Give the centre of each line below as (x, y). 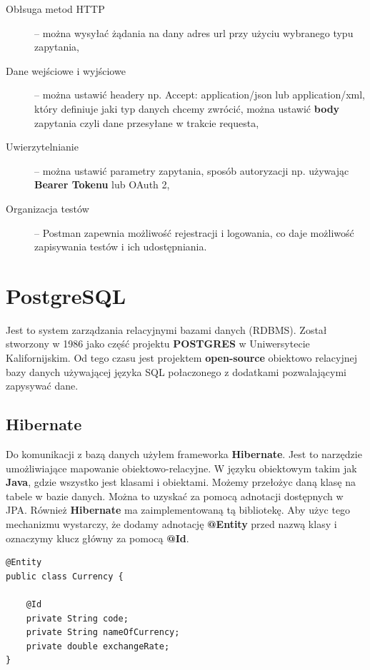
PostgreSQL (66, 295)
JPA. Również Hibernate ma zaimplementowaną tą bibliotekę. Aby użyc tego (178, 510)
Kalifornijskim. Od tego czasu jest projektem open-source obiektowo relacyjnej (181, 358)
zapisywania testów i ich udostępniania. (121, 247)
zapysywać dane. (42, 386)
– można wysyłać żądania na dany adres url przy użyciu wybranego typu (194, 32)
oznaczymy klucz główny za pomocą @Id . (97, 538)
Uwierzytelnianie (42, 147)
